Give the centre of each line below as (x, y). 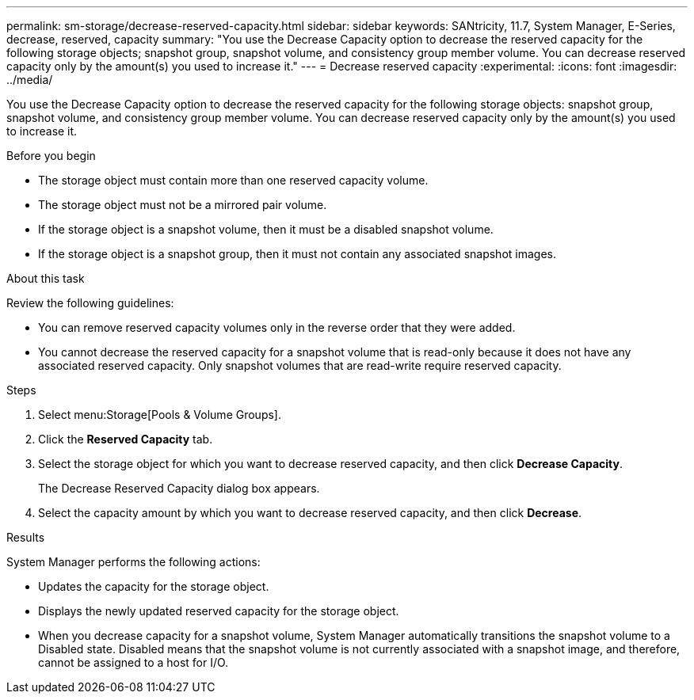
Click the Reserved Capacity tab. (126, 439)
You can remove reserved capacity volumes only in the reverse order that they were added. (277, 327)
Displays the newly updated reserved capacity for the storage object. (219, 611)
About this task (46, 278)
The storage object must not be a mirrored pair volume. (183, 205)
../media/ (30, 80)
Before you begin (51, 156)
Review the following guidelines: (90, 303)
